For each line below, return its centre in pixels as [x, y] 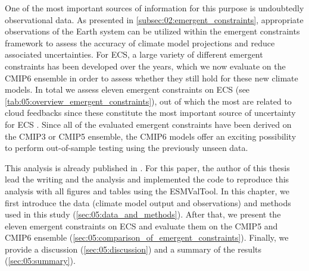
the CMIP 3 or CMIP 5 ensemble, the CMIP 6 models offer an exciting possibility [151, 136]
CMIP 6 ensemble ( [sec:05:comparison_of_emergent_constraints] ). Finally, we [147, 237]
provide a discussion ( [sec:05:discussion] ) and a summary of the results [133, 249]
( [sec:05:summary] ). [40, 261]
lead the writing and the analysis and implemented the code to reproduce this [147, 179]
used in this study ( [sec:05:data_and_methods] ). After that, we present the [143, 214]
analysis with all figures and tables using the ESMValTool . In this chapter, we [147, 190]
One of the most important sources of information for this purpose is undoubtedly [154, 8]
